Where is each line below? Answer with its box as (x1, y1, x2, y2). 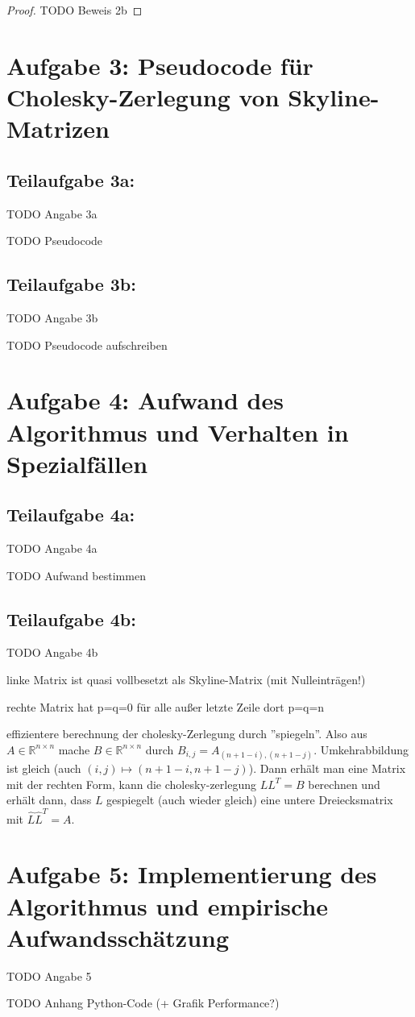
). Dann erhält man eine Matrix (248, 760, 406, 777)
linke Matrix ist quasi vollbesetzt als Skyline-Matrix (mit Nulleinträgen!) (6, 671, 366, 688)
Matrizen (6, 112, 110, 145)
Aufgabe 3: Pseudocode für (6, 48, 313, 81)
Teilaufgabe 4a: (6, 502, 135, 527)
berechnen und (308, 775, 380, 792)
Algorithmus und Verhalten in (6, 415, 349, 448)
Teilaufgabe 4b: (6, 606, 136, 631)
